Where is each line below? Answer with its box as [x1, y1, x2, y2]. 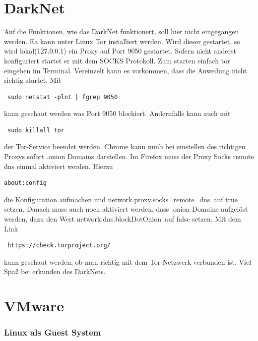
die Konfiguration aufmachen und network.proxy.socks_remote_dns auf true [4, 194, 238, 204]
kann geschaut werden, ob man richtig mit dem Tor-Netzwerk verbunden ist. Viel [4, 256, 252, 267]
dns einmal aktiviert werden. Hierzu [4, 161, 113, 171]
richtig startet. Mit [4, 75, 61, 85]
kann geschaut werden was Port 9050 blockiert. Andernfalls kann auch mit [4, 108, 231, 118]
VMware [4, 295, 64, 316]
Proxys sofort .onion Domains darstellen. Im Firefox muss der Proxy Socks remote [4, 151, 254, 162]
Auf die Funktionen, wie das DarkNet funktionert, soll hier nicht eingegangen [4, 26, 239, 37]
